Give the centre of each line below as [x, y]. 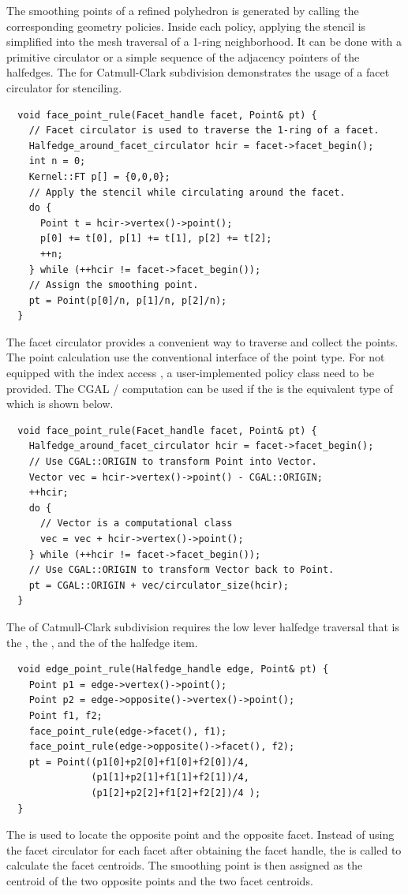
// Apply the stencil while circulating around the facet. [187, 192]
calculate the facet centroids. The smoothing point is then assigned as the [185, 865]
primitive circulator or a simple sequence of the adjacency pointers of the [183, 56]
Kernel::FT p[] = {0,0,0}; [99, 176]
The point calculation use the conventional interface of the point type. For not [196, 357]
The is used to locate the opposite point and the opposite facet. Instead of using [200, 834]
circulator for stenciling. [64, 87]
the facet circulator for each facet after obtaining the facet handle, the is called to [204, 849]
